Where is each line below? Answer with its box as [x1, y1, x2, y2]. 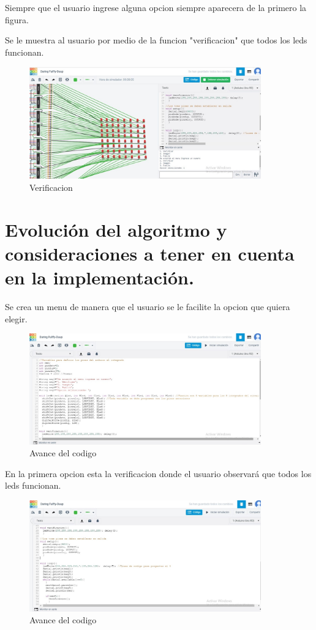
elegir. [5, 312, 28, 325]
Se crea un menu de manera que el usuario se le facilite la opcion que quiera [5, 300, 290, 313]
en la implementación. [5, 265, 194, 290]
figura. [5, 13, 29, 26]
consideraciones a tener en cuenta [5, 241, 295, 265]
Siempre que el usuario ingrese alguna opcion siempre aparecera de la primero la [5, 1, 307, 13]
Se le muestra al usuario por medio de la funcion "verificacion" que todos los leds [5, 34, 307, 46]
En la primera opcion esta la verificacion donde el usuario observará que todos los [5, 467, 312, 480]
